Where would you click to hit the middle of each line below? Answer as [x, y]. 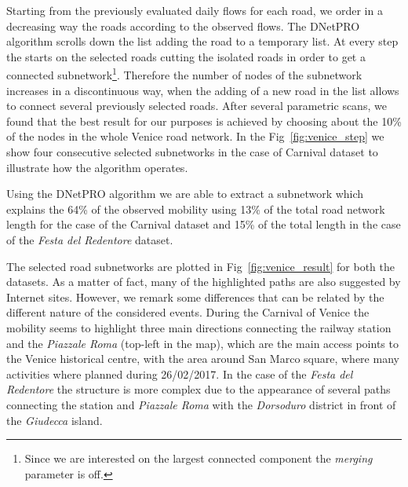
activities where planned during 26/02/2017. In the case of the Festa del [180, 373]
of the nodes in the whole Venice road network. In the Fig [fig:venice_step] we [195, 136]
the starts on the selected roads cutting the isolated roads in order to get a [186, 56]
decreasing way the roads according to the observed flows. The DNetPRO [183, 26]
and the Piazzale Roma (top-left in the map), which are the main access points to [202, 343]
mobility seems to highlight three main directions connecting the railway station [199, 327]
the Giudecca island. [55, 420]
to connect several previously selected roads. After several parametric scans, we [197, 106]
